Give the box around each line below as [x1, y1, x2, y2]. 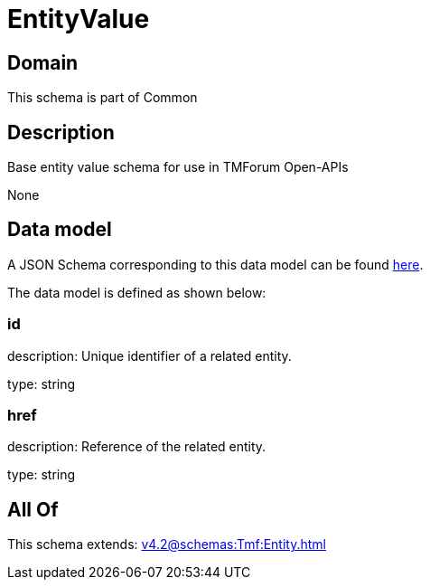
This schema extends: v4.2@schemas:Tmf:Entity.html [7, 536, 326, 553]
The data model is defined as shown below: [7, 284, 266, 300]
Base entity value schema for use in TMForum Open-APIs [7, 159, 349, 175]
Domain [7, 51, 79, 74]
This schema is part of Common [7, 90, 198, 106]
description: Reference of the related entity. [7, 439, 266, 455]
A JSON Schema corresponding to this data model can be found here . [7, 256, 424, 272]
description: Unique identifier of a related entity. [7, 347, 292, 364]
